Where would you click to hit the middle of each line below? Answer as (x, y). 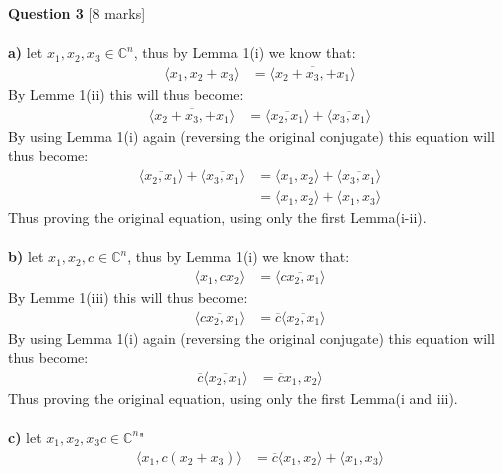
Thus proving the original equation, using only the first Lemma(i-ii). (217, 217)
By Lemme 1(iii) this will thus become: (128, 296)
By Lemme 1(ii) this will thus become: (126, 94)
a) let (25, 52)
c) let (25, 436)
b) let (26, 256)
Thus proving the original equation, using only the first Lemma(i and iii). (233, 397)
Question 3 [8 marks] (77, 13)
